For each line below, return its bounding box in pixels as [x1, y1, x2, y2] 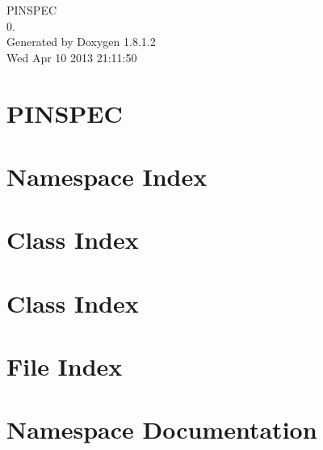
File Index [6, 350, 123, 383]
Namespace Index [6, 159, 208, 192]
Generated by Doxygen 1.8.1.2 [6, 33, 156, 50]
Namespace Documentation [6, 413, 317, 446]
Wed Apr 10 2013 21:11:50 [6, 48, 137, 65]
